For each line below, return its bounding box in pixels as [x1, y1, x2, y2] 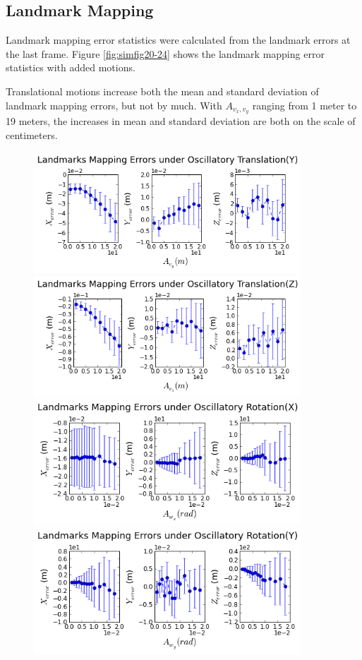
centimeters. [6, 128, 58, 143]
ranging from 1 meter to [252, 97, 357, 112]
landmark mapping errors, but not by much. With [6, 97, 222, 112]
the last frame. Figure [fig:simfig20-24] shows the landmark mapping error [6, 46, 325, 61]
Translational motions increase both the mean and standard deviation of [6, 83, 319, 98]
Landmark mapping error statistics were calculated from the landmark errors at [6, 32, 351, 47]
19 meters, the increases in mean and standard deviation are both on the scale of [6, 114, 356, 128]
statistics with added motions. [6, 60, 135, 75]
